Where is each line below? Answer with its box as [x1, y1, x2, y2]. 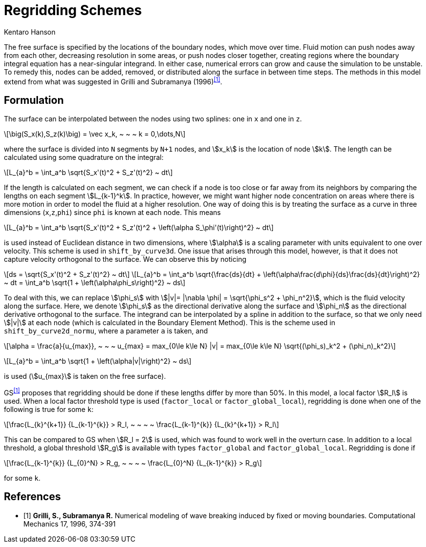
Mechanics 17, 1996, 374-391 [23, 519, 116, 528]
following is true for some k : [4, 405, 94, 413]
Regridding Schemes [4, 2, 142, 19]
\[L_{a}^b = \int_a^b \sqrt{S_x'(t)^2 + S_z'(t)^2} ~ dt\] [4, 168, 173, 177]
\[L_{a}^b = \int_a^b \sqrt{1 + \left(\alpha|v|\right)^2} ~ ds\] [4, 357, 192, 366]
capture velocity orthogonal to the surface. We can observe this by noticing [4, 255, 247, 264]
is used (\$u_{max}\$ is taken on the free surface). [4, 372, 166, 381]
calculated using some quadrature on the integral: [4, 153, 164, 162]
